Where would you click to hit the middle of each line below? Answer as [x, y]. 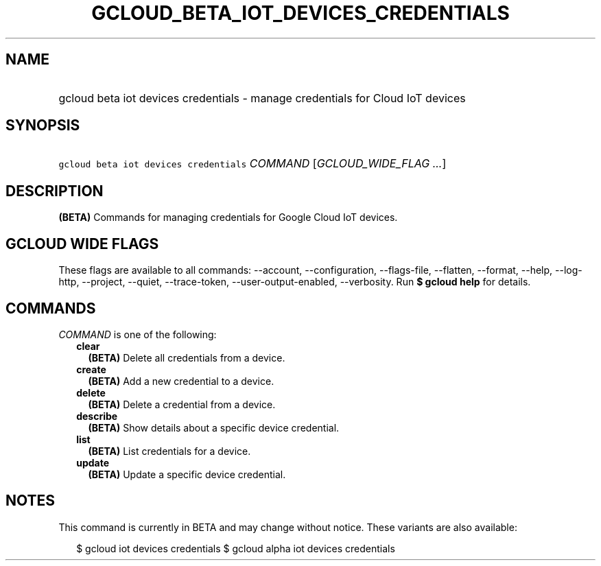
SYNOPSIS [43, 126]
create [91, 369]
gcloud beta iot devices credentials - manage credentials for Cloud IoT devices [262, 98]
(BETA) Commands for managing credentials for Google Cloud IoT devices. [228, 217]
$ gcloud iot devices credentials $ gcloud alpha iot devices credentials [236, 548]
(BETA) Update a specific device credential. [187, 474]
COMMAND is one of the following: [138, 334]
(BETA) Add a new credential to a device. [181, 381]
